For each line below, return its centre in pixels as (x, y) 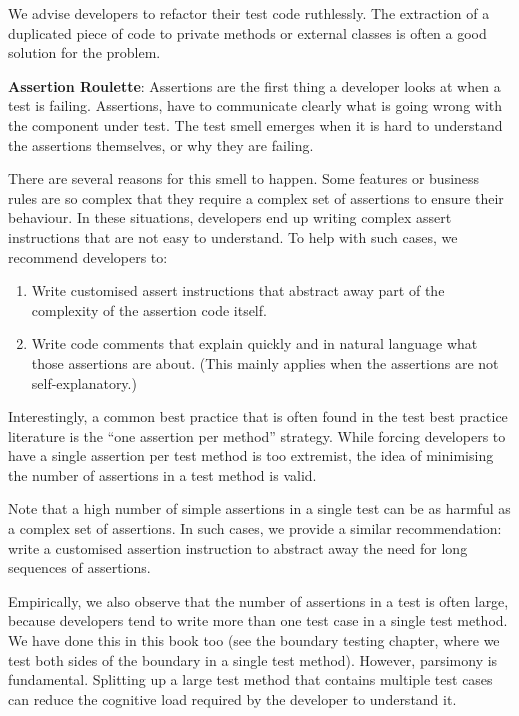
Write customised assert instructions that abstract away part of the (238, 290)
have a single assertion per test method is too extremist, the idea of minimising (251, 455)
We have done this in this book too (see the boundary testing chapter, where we (254, 640)
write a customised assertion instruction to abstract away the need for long (238, 547)
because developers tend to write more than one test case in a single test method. (258, 620)
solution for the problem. (84, 52)
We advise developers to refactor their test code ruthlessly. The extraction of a (249, 13)
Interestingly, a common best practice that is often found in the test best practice (258, 416)
